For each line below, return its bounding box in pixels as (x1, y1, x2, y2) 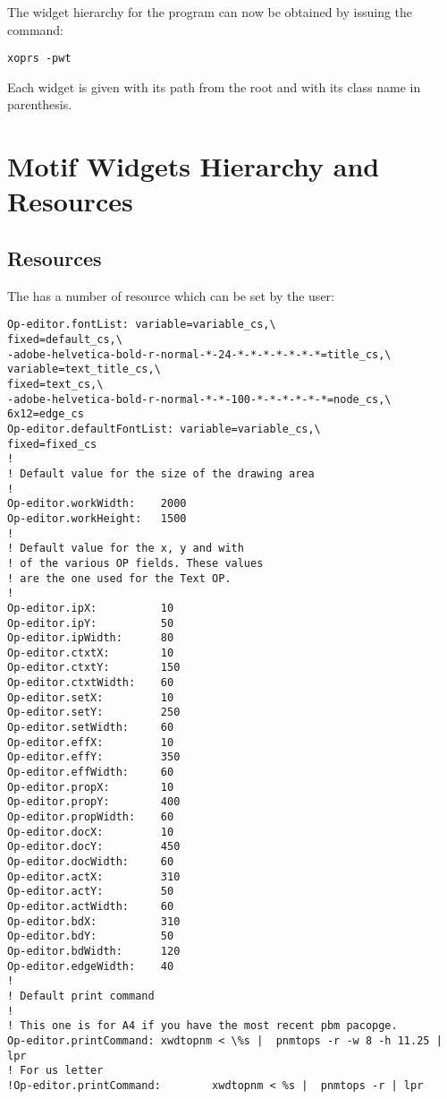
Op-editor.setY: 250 (7, 706, 181, 719)
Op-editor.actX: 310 (7, 870, 181, 883)
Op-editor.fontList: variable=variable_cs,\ (7, 318, 276, 331)
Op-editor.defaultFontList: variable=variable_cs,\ (7, 422, 321, 435)
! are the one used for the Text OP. (7, 571, 232, 585)
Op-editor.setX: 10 (7, 691, 174, 704)
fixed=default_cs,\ (7, 333, 122, 347)
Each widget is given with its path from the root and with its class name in (7, 77, 421, 96)
